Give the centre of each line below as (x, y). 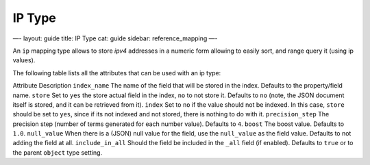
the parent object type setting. (58, 152)
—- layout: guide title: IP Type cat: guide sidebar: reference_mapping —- (115, 38)
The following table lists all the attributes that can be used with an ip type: (117, 73)
